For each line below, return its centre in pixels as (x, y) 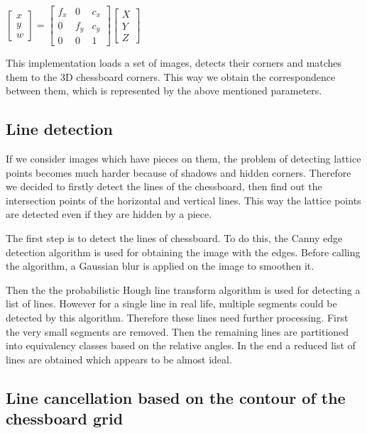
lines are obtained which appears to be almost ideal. (119, 359)
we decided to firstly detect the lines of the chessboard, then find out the (164, 186)
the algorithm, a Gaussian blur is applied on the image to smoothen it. (160, 266)
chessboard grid (65, 418)
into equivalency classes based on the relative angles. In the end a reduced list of (181, 345)
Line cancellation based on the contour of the (176, 397)
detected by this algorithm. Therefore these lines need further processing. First (177, 317)
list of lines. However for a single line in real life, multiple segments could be (171, 303)
